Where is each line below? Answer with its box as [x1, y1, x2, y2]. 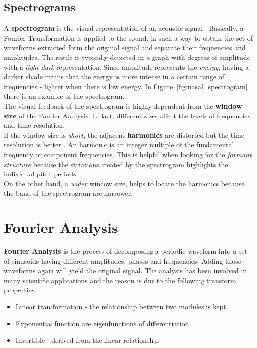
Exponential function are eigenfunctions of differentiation [15, 318, 189, 328]
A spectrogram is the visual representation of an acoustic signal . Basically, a [4, 23, 244, 33]
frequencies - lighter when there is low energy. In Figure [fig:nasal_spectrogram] [4, 81, 248, 91]
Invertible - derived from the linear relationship [15, 335, 159, 345]
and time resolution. [4, 120, 65, 130]
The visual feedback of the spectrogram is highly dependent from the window [4, 100, 242, 111]
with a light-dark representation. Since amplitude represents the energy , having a [4, 61, 249, 72]
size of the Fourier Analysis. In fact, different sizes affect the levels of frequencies [4, 110, 251, 120]
